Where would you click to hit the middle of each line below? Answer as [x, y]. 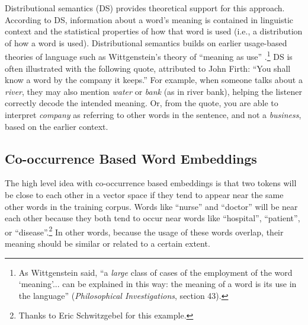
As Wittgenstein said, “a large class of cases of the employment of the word [155, 272]
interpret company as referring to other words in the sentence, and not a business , [153, 114]
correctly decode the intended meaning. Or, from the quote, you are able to [142, 103]
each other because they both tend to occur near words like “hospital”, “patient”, [153, 218]
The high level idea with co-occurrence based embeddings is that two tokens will [151, 183]
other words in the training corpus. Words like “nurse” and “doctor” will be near [151, 206]
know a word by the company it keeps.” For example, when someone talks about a [154, 80]
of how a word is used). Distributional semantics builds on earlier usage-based [146, 42]
